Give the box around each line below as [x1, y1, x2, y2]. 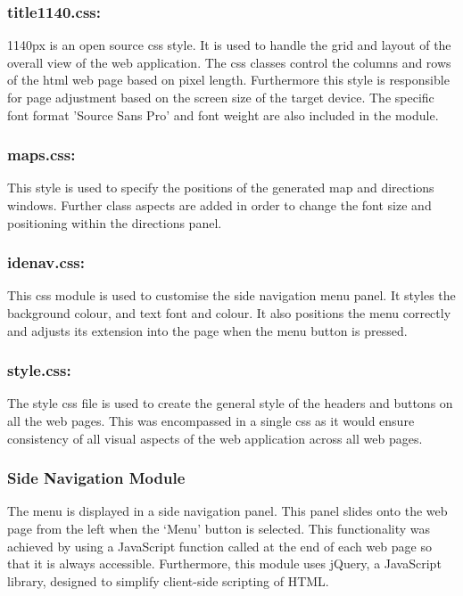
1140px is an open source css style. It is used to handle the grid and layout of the [7, 36, 451, 54]
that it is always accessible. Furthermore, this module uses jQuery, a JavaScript [7, 554, 442, 573]
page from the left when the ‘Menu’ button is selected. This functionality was [7, 519, 431, 537]
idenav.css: [7, 251, 85, 274]
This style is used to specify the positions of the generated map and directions [7, 178, 434, 197]
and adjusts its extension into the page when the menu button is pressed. [7, 321, 408, 339]
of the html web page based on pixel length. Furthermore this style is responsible [7, 70, 450, 89]
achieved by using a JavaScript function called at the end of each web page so [7, 536, 432, 555]
